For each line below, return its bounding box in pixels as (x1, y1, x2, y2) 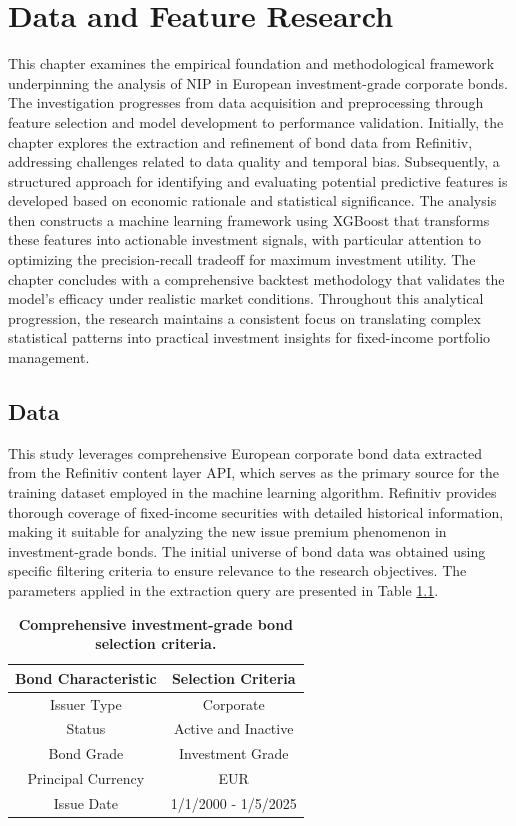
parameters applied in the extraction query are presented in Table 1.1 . (8, 579, 439, 600)
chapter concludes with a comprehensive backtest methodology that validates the (8, 268, 505, 289)
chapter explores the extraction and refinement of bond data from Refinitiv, (8, 131, 473, 152)
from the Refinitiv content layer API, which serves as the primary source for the (8, 462, 499, 483)
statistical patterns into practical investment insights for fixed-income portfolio (8, 327, 491, 348)
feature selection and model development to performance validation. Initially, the (8, 111, 504, 132)
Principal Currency (27, 768, 145, 789)
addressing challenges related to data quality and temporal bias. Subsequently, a (8, 151, 500, 172)
